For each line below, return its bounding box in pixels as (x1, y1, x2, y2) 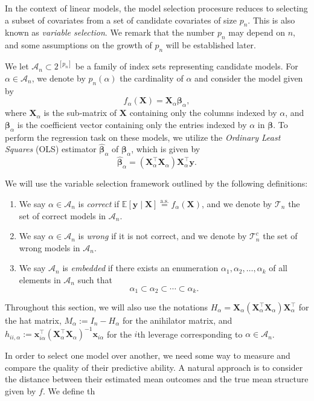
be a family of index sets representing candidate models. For (75, 60, 298, 72)
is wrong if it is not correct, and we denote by (78, 229, 247, 242)
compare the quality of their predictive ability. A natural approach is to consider (5, 361, 303, 373)
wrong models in (19, 241, 80, 254)
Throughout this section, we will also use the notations (5, 301, 208, 313)
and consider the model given (194, 72, 303, 85)
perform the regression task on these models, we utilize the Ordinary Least (5, 130, 281, 143)
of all (269, 261, 287, 274)
